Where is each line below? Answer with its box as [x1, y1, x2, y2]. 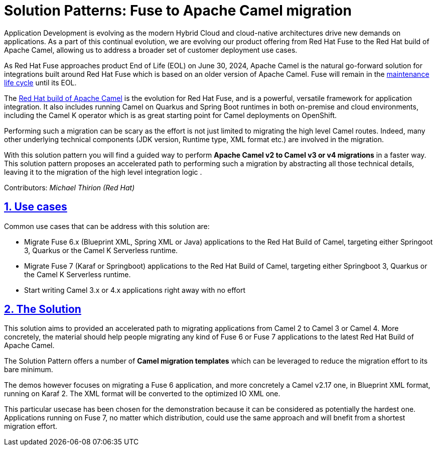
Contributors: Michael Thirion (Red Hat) [4, 183, 135, 192]
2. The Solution [4, 303, 81, 316]
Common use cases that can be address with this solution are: [4, 221, 210, 231]
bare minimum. [4, 365, 53, 374]
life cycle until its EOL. [4, 78, 77, 87]
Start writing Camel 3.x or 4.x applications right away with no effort [24, 285, 246, 294]
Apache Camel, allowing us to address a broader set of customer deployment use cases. [4, 45, 298, 54]
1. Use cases [4, 200, 67, 213]
